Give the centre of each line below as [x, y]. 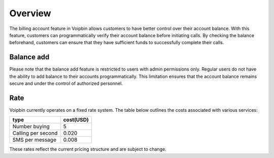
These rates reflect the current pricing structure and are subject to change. [88, 149]
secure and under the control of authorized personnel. [66, 83]
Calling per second [35, 133]
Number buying [31, 127]
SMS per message [35, 140]
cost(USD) [76, 120]
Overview [30, 13]
